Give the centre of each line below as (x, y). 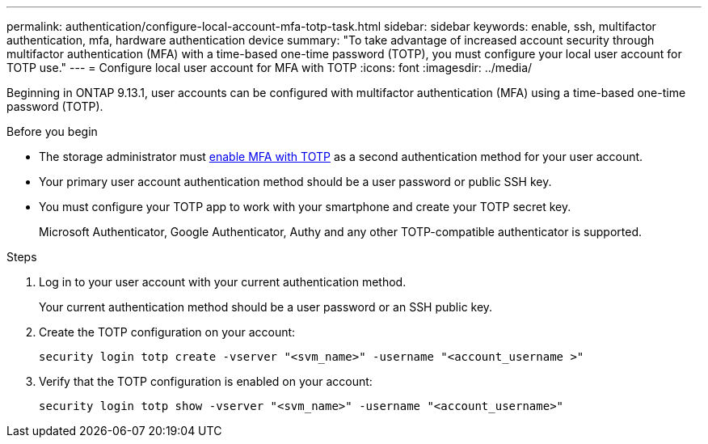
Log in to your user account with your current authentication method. (223, 282)
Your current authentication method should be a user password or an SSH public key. (266, 307)
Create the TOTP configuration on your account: (167, 332)
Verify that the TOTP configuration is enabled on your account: (206, 381)
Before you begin (52, 131)
